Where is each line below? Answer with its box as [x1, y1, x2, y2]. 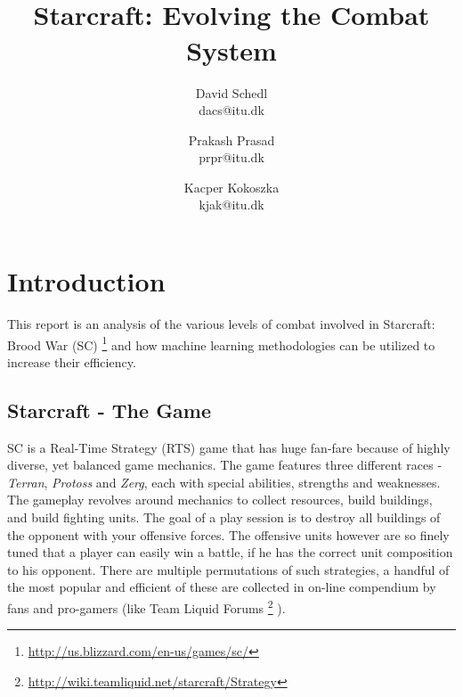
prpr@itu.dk [199, 148, 264, 167]
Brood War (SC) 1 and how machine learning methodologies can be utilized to [7, 332, 435, 354]
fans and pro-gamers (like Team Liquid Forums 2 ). [7, 595, 286, 617]
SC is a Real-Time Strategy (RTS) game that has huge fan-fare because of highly [7, 438, 451, 456]
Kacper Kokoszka [183, 177, 280, 196]
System [186, 31, 277, 68]
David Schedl [195, 83, 268, 102]
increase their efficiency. [7, 352, 136, 371]
